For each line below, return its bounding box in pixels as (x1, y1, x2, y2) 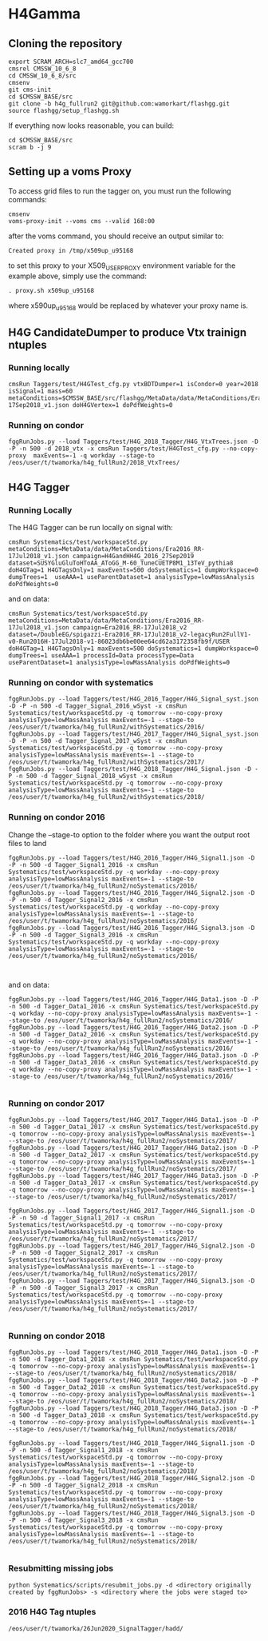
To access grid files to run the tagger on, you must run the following (8, 186, 231, 196)
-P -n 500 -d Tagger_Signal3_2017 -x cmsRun (8, 1284, 159, 1292)
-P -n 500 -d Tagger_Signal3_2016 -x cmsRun (8, 931, 159, 939)
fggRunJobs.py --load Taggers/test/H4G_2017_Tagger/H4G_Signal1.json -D (8, 1207, 255, 1215)
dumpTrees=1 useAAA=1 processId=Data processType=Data (8, 652, 195, 660)
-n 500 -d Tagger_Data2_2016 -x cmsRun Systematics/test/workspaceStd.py (8, 1030, 259, 1038)
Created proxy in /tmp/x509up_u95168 (8, 246, 134, 254)
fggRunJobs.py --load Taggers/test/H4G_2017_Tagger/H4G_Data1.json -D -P (8, 1116, 259, 1124)
